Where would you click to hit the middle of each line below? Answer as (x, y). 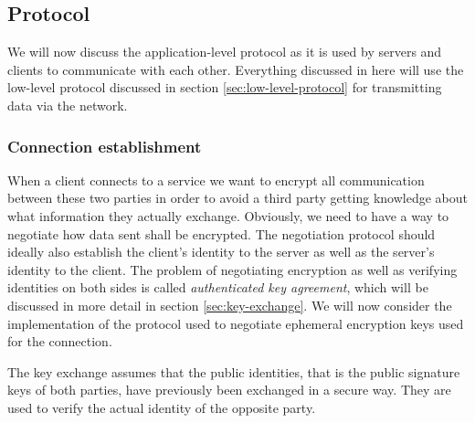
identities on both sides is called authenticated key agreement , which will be (218, 287)
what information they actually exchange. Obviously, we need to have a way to (228, 215)
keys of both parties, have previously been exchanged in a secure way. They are (229, 390)
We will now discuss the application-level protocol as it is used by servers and (225, 52)
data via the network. (68, 105)
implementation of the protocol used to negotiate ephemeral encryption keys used (236, 323)
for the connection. (60, 341)
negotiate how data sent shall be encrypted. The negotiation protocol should (222, 233)
